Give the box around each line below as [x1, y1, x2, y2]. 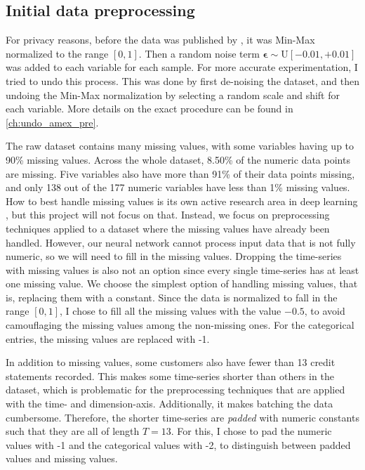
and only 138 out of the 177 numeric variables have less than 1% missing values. [6, 180, 350, 195]
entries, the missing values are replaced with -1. [6, 331, 210, 346]
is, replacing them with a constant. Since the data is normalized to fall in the [6, 289, 338, 304]
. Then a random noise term [138, 46, 260, 60]
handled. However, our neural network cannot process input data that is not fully [6, 235, 356, 249]
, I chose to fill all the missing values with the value [60, 303, 281, 318]
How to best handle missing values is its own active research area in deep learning [6, 193, 358, 208]
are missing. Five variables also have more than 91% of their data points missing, [6, 166, 355, 181]
